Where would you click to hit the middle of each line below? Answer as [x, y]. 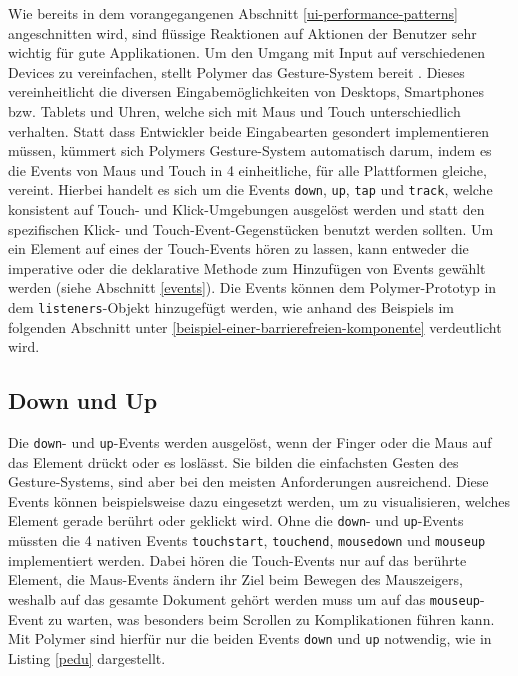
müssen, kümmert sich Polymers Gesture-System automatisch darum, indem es [250, 150]
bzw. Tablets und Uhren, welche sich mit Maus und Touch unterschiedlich [234, 110]
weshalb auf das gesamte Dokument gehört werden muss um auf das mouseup [244, 598]
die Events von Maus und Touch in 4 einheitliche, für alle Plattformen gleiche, [247, 169]
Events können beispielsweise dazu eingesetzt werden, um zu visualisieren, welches [259, 500]
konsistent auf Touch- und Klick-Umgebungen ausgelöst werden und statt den [246, 209]
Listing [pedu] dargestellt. [87, 657]
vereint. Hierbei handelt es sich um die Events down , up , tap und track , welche [250, 189]
